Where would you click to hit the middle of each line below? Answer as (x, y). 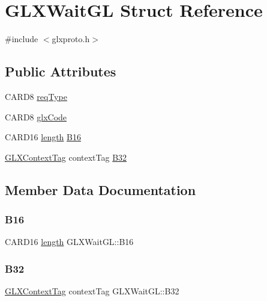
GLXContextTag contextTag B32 (66, 157)
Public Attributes (61, 71)
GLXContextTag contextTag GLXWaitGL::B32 (92, 291)
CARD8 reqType (36, 96)
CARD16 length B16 (43, 137)
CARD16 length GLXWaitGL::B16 (69, 242)
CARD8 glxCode (36, 116)
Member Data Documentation (100, 189)
